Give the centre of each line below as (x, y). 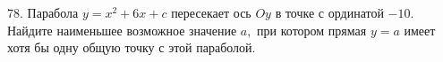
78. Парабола (43, 12)
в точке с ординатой (329, 12)
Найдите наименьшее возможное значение (122, 30)
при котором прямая (312, 30)
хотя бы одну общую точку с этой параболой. (132, 47)
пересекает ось (211, 12)
